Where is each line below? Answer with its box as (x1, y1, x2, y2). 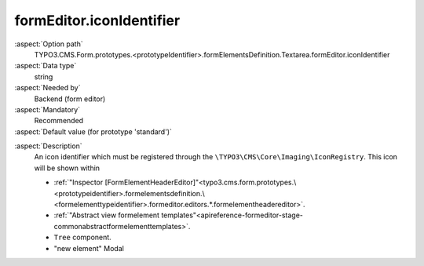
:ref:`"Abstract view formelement (53, 210, 160, 220)
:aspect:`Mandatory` (14, 104, 81, 114)
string (34, 71, 53, 82)
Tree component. (53, 232, 111, 242)
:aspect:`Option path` (14, 39, 83, 49)
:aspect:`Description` (14, 141, 82, 151)
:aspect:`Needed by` (14, 83, 81, 93)
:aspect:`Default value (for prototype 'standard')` (14, 126, 173, 137)
